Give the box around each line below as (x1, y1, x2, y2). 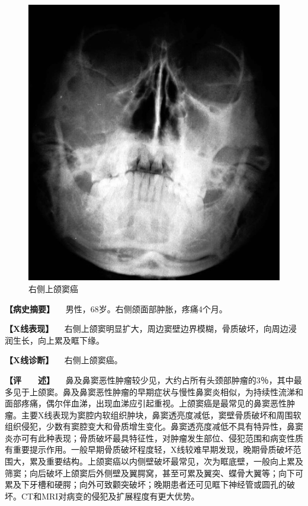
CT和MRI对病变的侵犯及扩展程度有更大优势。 (21, 489, 200, 502)
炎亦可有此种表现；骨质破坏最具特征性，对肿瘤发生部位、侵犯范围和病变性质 (5, 431, 303, 444)
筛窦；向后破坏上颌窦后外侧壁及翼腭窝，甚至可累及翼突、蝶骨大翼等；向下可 (5, 466, 303, 479)
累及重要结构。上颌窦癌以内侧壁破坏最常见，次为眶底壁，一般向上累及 (29, 455, 303, 467)
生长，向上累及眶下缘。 (12, 334, 104, 346)
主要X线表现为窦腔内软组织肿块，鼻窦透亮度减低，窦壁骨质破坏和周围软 (21, 408, 301, 421)
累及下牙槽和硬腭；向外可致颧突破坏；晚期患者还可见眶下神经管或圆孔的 (5, 478, 287, 491)
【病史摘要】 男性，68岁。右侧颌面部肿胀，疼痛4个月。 (5, 302, 227, 315)
